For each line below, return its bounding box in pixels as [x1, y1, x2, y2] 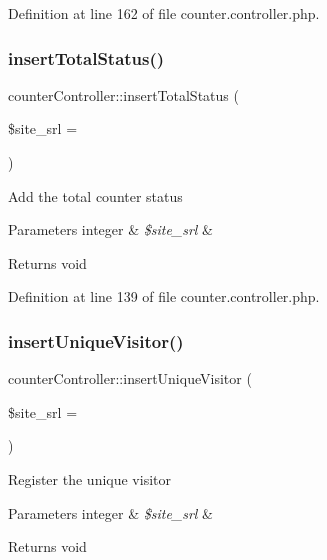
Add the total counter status [8, 185, 183, 206]
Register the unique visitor [8, 468, 171, 489]
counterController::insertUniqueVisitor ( [8, 368, 252, 389]
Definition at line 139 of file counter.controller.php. [8, 286, 320, 307]
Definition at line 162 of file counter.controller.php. [8, 3, 320, 23]
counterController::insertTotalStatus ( [8, 84, 239, 105]
